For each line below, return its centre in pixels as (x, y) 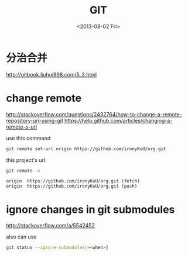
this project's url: (26, 160)
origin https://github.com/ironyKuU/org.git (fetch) (73, 181)
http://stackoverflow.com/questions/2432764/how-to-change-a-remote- (94, 114)
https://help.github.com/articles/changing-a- (118, 120)
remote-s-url (21, 127)
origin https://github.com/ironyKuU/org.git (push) (72, 186)
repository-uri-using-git (35, 120)
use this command (28, 138)
